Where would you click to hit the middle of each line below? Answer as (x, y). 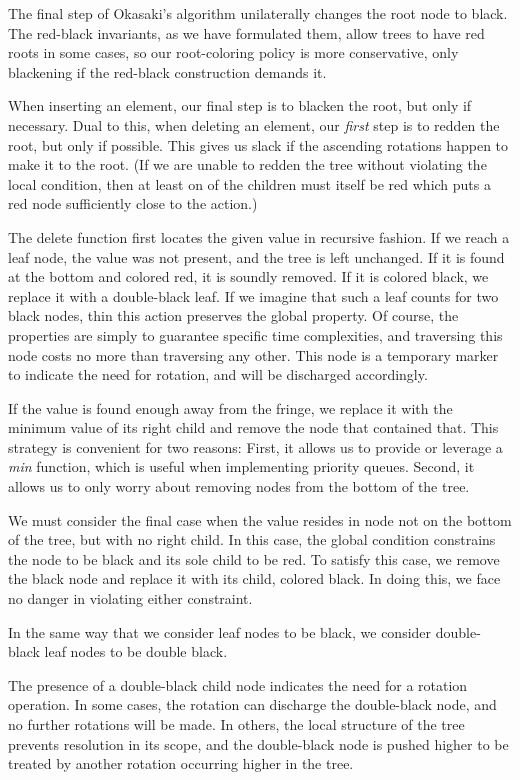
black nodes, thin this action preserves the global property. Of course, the (233, 315)
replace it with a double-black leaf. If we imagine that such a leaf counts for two (253, 295)
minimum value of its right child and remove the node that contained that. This (253, 427)
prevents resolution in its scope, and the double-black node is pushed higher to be (258, 743)
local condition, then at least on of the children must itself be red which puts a (249, 183)
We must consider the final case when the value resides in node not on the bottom (260, 519)
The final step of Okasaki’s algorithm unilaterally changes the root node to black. (258, 13)
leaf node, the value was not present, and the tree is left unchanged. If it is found (256, 256)
